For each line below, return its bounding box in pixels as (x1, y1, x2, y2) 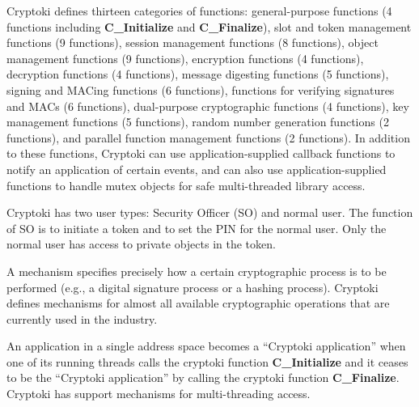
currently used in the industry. (6, 310, 158, 327)
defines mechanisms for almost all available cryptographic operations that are (6, 295, 390, 312)
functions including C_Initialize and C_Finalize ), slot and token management (6, 18, 412, 35)
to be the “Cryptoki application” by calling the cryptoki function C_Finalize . (6, 369, 400, 386)
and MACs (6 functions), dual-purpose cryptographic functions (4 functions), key (6, 97, 409, 114)
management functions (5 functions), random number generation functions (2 (6, 113, 389, 130)
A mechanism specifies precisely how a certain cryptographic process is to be (6, 262, 387, 279)
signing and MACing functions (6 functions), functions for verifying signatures (6, 81, 395, 98)
